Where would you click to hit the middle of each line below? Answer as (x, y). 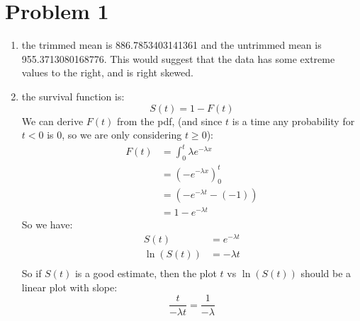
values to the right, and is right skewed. (107, 72)
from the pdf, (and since (170, 121)
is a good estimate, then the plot (146, 273)
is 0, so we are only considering (114, 135)
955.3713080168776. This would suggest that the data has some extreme (178, 58)
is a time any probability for (293, 121)
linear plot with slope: (69, 287)
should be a (326, 273)
